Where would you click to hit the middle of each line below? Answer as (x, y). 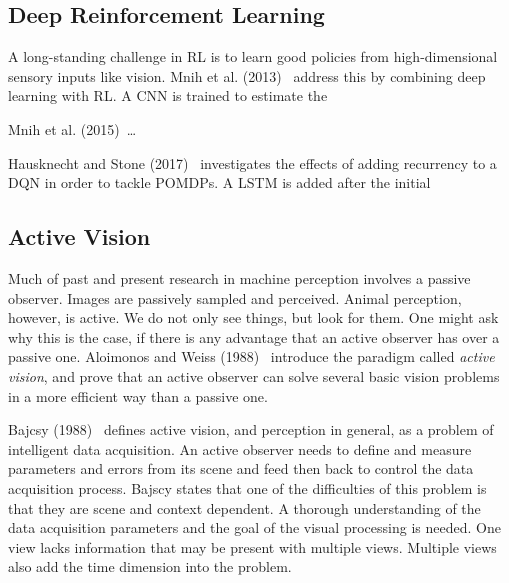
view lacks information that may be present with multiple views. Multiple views (252, 546)
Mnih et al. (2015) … (72, 128)
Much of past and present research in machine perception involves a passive (239, 277)
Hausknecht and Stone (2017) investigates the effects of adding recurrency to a (252, 162)
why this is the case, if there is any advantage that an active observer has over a (254, 336)
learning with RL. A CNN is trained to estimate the (168, 95)
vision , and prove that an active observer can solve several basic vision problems (254, 375)
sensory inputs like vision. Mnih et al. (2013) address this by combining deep (247, 75)
